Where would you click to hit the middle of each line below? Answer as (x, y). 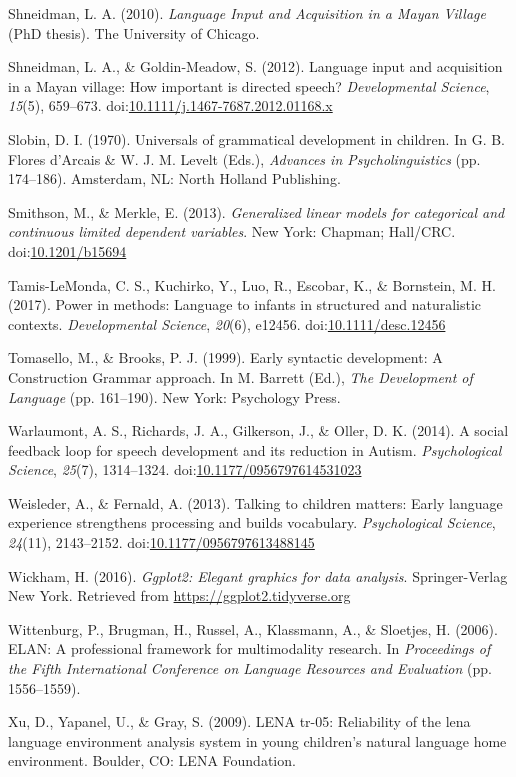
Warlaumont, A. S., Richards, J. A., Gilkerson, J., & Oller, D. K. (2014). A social (258, 430)
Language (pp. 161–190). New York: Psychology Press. (174, 396)
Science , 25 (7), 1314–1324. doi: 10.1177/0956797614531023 (185, 469)
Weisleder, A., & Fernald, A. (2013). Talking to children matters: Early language (255, 502)
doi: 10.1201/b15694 (67, 250)
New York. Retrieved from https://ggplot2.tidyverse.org (179, 595)
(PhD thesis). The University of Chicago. (134, 32)
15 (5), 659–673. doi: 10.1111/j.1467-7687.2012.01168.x (170, 105)
